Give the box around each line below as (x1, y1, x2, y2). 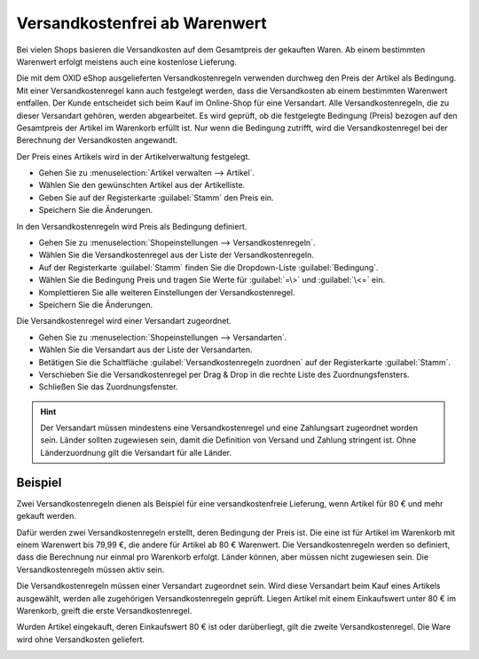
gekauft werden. (16, 511, 77, 522)
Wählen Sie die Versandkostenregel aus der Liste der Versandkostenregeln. (38, 249, 315, 261)
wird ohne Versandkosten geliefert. (16, 634, 145, 645)
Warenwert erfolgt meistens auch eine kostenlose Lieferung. (16, 56, 237, 67)
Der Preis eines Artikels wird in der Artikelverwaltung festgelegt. (16, 151, 251, 161)
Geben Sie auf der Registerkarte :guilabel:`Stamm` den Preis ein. (38, 192, 274, 203)
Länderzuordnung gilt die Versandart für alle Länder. (40, 447, 232, 458)
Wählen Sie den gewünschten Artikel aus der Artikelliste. (38, 180, 246, 191)
